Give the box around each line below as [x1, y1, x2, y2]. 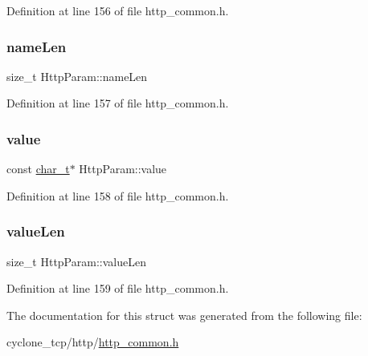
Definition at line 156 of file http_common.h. [6, 2, 229, 18]
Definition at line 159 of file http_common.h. [6, 280, 229, 297]
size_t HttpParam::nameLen [6, 67, 148, 84]
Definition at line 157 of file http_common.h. [6, 95, 229, 111]
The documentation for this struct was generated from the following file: [6, 306, 362, 323]
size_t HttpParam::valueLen [6, 253, 146, 269]
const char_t [6, 160, 70, 177]
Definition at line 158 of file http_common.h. [6, 187, 229, 204]
